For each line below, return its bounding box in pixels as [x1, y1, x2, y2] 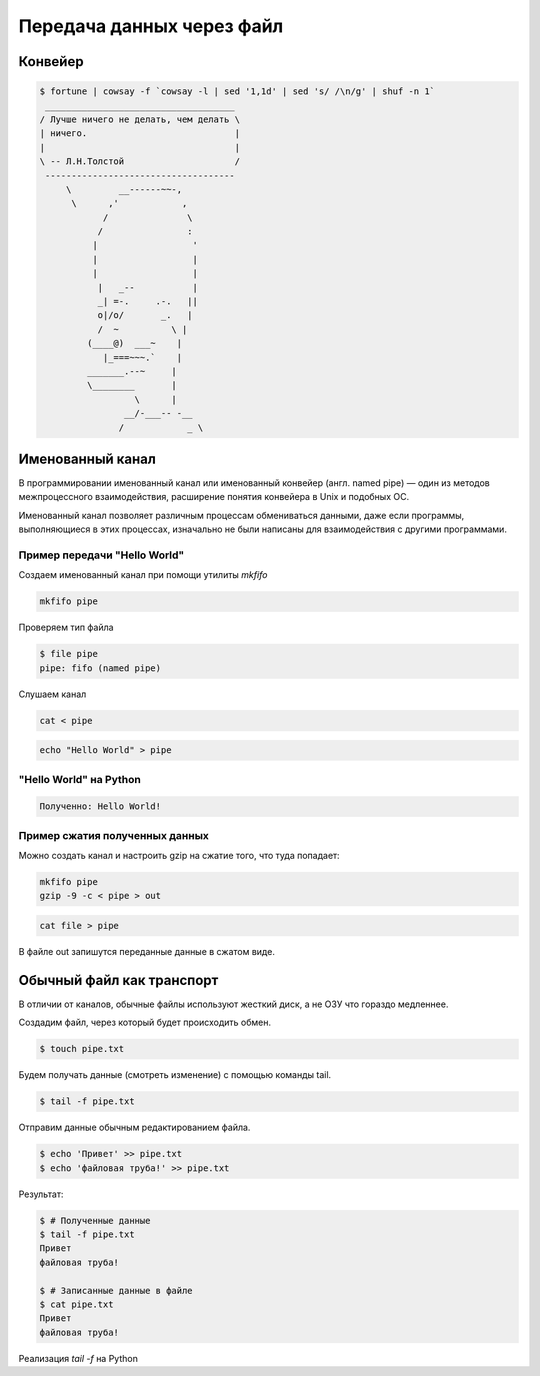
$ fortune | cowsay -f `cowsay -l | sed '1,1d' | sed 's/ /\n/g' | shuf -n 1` [39, 86, 435, 97]
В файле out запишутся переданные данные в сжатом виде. [18, 946, 275, 958]
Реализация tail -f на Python [18, 1352, 139, 1364]
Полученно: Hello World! [39, 801, 162, 812]
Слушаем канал [18, 688, 87, 700]
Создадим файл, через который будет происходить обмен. [18, 1016, 272, 1029]
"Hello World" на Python [18, 772, 142, 786]
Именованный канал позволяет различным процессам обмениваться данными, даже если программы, [18, 509, 465, 521]
